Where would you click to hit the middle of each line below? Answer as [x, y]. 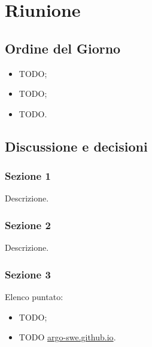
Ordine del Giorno [63, 48]
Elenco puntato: [34, 296]
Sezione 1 [28, 176]
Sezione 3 [28, 274]
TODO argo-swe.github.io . [67, 337]
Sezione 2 [28, 225]
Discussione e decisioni [76, 146]
